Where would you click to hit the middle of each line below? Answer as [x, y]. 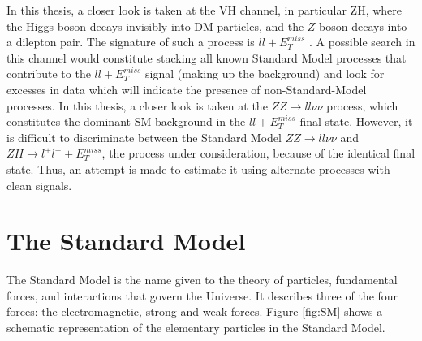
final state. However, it [356, 121]
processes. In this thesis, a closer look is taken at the [137, 105]
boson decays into [363, 26]
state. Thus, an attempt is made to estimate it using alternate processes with [198, 168]
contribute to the [49, 73]
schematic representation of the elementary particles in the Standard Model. [196, 328]
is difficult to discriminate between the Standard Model [144, 137]
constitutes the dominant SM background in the [126, 121]
